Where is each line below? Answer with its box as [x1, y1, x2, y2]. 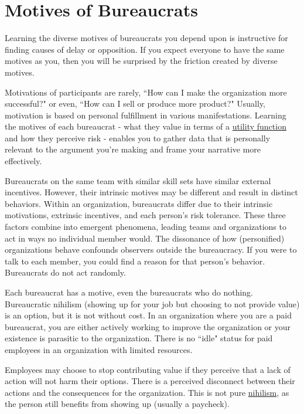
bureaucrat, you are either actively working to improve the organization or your [5, 320, 291, 332]
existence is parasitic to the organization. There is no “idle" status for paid [5, 332, 273, 344]
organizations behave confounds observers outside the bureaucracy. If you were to [5, 243, 297, 256]
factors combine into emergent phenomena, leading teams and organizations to [5, 220, 286, 233]
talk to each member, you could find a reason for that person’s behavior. [5, 254, 265, 267]
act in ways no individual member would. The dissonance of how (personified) [5, 232, 285, 244]
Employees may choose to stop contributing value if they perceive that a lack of [5, 363, 291, 375]
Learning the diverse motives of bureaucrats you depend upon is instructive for [5, 32, 288, 44]
